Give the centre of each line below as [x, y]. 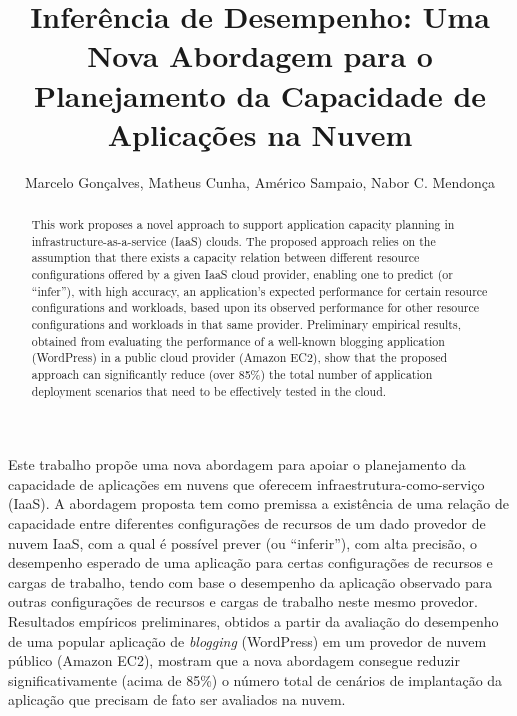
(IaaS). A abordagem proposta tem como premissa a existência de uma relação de [258, 503]
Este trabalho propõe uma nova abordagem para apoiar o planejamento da [237, 464]
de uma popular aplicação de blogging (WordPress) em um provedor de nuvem [247, 640]
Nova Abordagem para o [260, 55]
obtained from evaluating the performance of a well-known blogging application [238, 340]
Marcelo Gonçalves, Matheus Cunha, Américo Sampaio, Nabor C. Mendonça [260, 181]
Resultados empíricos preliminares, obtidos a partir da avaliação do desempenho [253, 621]
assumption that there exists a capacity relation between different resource [225, 257]
